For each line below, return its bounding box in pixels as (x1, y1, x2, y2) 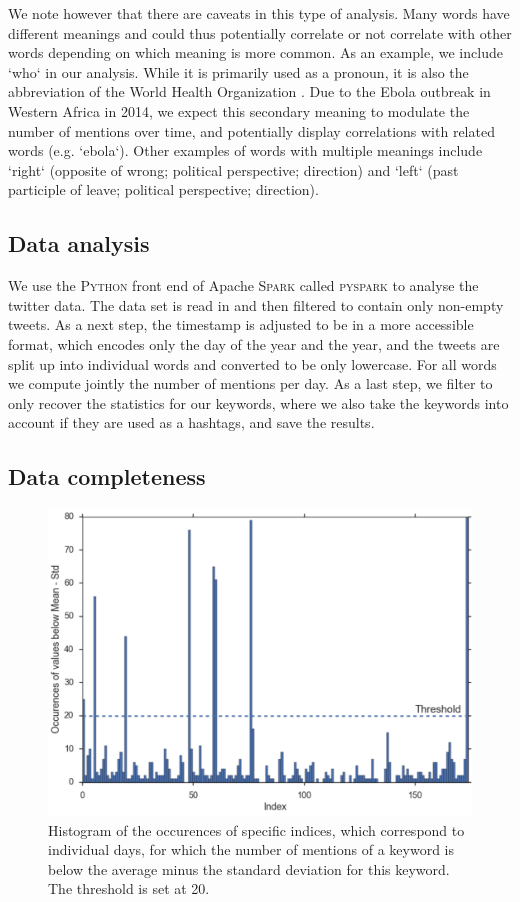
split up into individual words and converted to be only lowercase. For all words (8, 353, 497, 374)
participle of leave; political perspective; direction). (8, 179, 319, 200)
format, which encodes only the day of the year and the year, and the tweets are (8, 333, 500, 354)
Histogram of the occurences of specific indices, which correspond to (48, 819, 465, 840)
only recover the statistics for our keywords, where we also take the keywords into (8, 392, 509, 413)
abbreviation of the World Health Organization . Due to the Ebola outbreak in (8, 81, 491, 102)
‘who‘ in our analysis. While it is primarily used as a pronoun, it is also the (8, 61, 469, 82)
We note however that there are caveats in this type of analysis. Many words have (8, 3, 510, 23)
